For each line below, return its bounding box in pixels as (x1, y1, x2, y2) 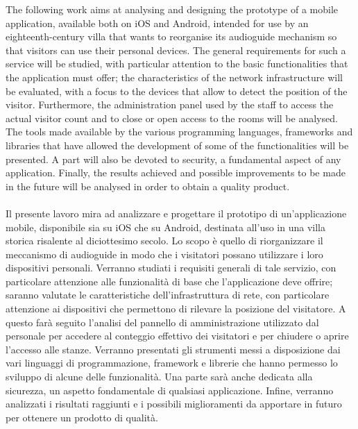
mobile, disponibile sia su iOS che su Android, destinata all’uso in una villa (6, 219, 326, 234)
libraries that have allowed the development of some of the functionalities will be (6, 137, 349, 152)
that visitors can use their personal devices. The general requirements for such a (6, 42, 346, 57)
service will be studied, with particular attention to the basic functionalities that (6, 56, 348, 71)
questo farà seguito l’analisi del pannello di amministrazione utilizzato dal (6, 314, 319, 329)
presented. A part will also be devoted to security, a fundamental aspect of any (6, 151, 341, 166)
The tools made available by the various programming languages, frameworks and (6, 124, 353, 139)
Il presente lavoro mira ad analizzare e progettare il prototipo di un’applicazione (6, 205, 347, 220)
